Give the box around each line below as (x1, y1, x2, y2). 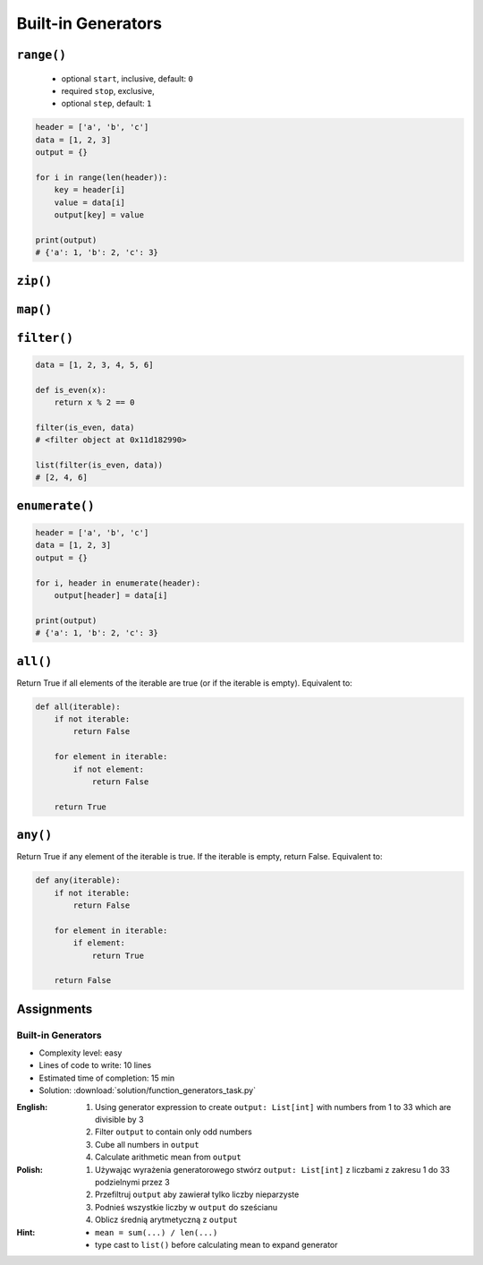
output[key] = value (54, 210, 145, 220)
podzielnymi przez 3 (95, 1176, 170, 1187)
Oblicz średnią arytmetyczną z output (95, 1214, 238, 1226)
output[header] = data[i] (54, 590, 168, 600)
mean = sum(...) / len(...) (95, 1227, 218, 1237)
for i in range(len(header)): (35, 172, 168, 183)
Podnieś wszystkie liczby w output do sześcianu (95, 1201, 278, 1212)
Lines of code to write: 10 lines (38, 1060, 152, 1071)
